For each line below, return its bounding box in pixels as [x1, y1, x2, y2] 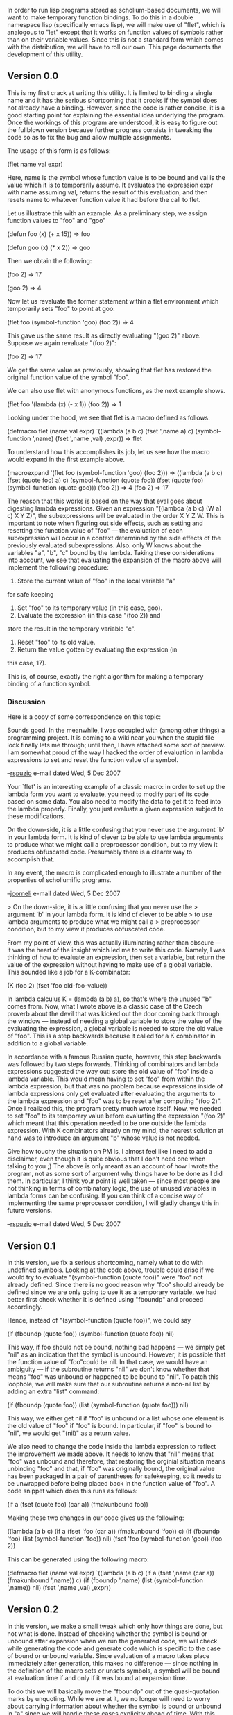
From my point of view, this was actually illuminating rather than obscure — [7, 938, 222, 947]
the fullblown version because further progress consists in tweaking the [7, 125, 213, 134]
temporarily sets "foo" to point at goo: [7, 304, 116, 313]
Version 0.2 [7, 1604, 59, 1616]
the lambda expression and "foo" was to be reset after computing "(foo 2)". [7, 1097, 222, 1105]
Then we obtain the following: [7, 256, 92, 265]
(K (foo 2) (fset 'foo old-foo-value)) [7, 981, 107, 990]
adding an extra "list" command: [7, 1387, 100, 1395]
